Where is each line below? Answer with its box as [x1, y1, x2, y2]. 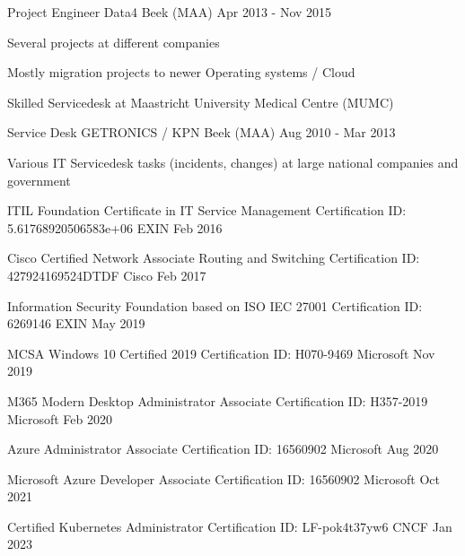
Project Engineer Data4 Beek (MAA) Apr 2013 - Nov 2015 [7, 3, 332, 21]
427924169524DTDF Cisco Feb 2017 [7, 265, 206, 284]
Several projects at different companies [7, 32, 220, 51]
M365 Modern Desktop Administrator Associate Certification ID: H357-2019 [7, 391, 428, 410]
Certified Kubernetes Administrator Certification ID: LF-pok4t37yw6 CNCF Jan [7, 517, 452, 535]
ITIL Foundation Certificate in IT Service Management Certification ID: [7, 201, 407, 220]
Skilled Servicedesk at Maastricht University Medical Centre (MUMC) [7, 92, 394, 111]
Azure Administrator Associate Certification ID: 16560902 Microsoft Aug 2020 [7, 439, 439, 458]
